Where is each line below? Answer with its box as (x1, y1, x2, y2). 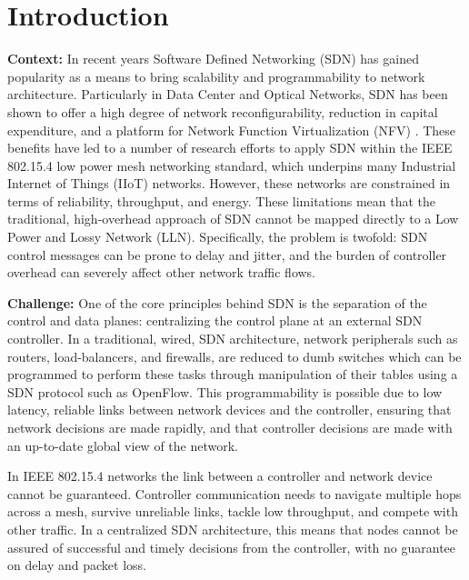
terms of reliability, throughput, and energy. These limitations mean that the (7, 191, 435, 210)
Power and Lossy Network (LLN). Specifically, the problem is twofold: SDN (7, 227, 428, 246)
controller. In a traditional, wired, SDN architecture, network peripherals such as (7, 329, 458, 348)
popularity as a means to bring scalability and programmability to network (7, 66, 425, 85)
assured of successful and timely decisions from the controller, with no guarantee (7, 537, 456, 556)
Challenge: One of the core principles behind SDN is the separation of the (7, 293, 427, 312)
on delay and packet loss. (7, 555, 146, 575)
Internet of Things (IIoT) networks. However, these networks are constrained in (7, 174, 451, 193)
